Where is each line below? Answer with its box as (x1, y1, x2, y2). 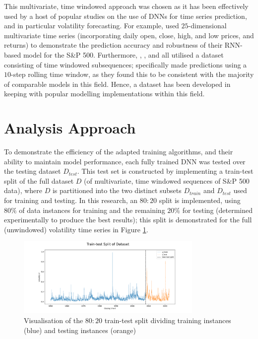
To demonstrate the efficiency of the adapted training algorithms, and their (4, 146, 233, 157)
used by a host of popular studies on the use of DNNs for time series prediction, (4, 10, 247, 21)
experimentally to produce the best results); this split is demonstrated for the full (4, 214, 252, 225)
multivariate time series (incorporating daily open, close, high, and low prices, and (4, 30, 254, 40)
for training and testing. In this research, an (4, 195, 138, 205)
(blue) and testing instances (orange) (24, 325, 136, 335)
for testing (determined (182, 204, 253, 215)
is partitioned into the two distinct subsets (52, 185, 182, 196)
